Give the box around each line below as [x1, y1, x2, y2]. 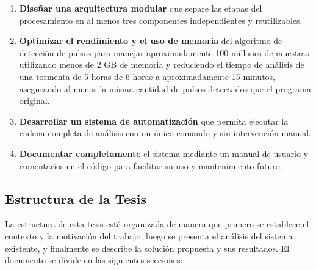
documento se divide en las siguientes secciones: [5, 254, 183, 266]
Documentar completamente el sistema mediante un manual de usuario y [19, 147, 308, 159]
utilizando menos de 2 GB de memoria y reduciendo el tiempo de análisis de [19, 58, 304, 71]
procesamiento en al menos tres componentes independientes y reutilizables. [19, 13, 303, 26]
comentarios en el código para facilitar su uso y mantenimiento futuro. [19, 159, 282, 172]
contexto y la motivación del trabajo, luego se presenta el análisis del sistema [5, 229, 293, 242]
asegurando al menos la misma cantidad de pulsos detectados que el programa [19, 82, 311, 95]
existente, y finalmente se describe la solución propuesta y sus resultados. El [5, 241, 290, 254]
